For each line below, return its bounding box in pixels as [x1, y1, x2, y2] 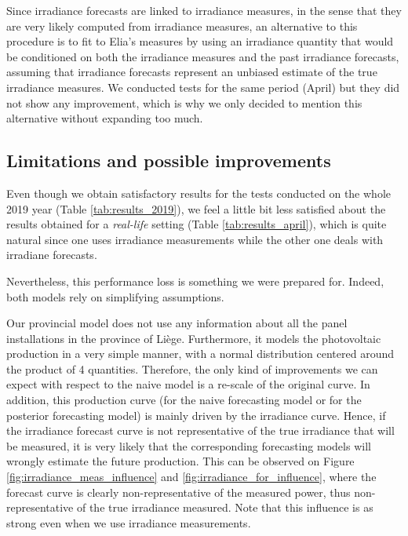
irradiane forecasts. [6, 246, 97, 263]
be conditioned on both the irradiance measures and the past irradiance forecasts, [6, 48, 399, 64]
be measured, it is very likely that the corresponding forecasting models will [6, 437, 371, 454]
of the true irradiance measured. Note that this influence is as [76, 499, 373, 516]
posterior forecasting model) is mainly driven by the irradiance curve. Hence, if [6, 407, 386, 423]
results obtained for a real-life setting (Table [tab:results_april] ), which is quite [6, 216, 387, 232]
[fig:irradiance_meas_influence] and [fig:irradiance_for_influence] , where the [6, 469, 377, 485]
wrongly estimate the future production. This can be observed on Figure [6, 453, 355, 469]
